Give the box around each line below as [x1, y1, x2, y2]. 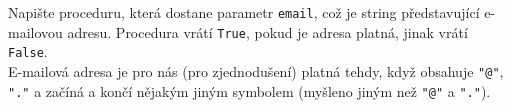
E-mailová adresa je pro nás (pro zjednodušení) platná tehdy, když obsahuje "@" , [8, 60, 504, 81]
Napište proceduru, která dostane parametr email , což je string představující [8, 2, 480, 22]
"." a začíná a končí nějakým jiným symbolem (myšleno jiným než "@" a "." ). [8, 80, 491, 101]
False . [8, 41, 48, 62]
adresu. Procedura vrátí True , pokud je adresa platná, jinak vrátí [67, 21, 468, 42]
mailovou [8, 21, 63, 42]
